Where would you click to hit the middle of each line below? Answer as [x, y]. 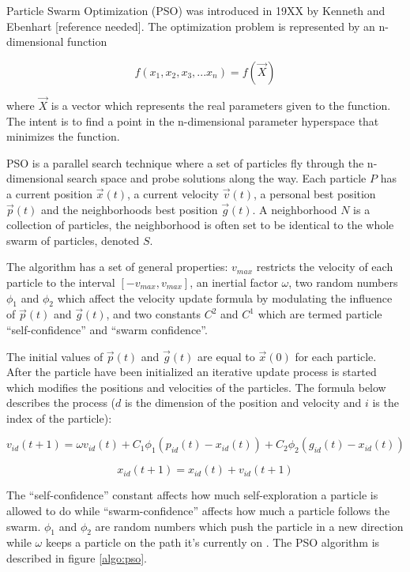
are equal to [226, 356]
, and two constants [154, 314]
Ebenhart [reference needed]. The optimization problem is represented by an [191, 26]
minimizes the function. [63, 136]
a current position [50, 193]
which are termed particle [320, 314]
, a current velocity [173, 193]
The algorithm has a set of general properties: [117, 267]
